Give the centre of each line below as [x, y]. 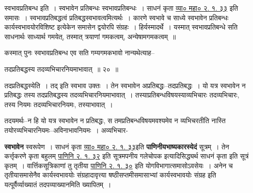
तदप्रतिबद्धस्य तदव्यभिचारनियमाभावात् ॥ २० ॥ [62, 69]
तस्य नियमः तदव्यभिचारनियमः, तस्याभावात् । [59, 104]
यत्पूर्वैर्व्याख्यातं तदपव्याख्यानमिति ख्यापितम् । [58, 184]
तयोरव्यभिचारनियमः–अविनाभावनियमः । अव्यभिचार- [66, 130]
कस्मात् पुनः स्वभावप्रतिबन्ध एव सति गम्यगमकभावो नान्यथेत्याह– [79, 53]
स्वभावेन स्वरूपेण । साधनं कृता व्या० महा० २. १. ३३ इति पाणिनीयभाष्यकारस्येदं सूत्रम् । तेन [117, 146]
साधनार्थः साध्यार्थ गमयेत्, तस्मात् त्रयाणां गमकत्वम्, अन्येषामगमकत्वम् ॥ [90, 36]
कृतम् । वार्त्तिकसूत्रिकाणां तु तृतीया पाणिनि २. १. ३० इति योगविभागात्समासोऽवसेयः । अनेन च [119, 165]
